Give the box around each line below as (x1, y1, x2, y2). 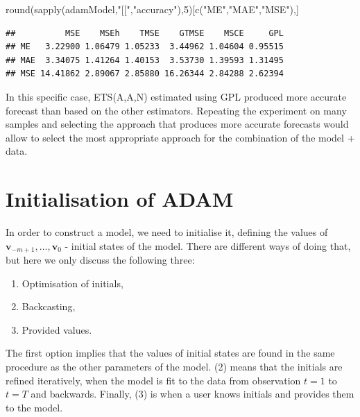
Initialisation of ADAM (6, 185, 234, 213)
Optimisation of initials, (22, 275, 123, 290)
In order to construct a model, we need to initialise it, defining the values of (6, 225, 328, 239)
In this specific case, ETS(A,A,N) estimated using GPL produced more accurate (6, 89, 347, 103)
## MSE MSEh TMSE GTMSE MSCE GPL (6, 28, 284, 38)
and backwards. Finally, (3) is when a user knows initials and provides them (31, 386, 354, 401)
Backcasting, (22, 299, 76, 314)
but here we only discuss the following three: (6, 253, 195, 267)
